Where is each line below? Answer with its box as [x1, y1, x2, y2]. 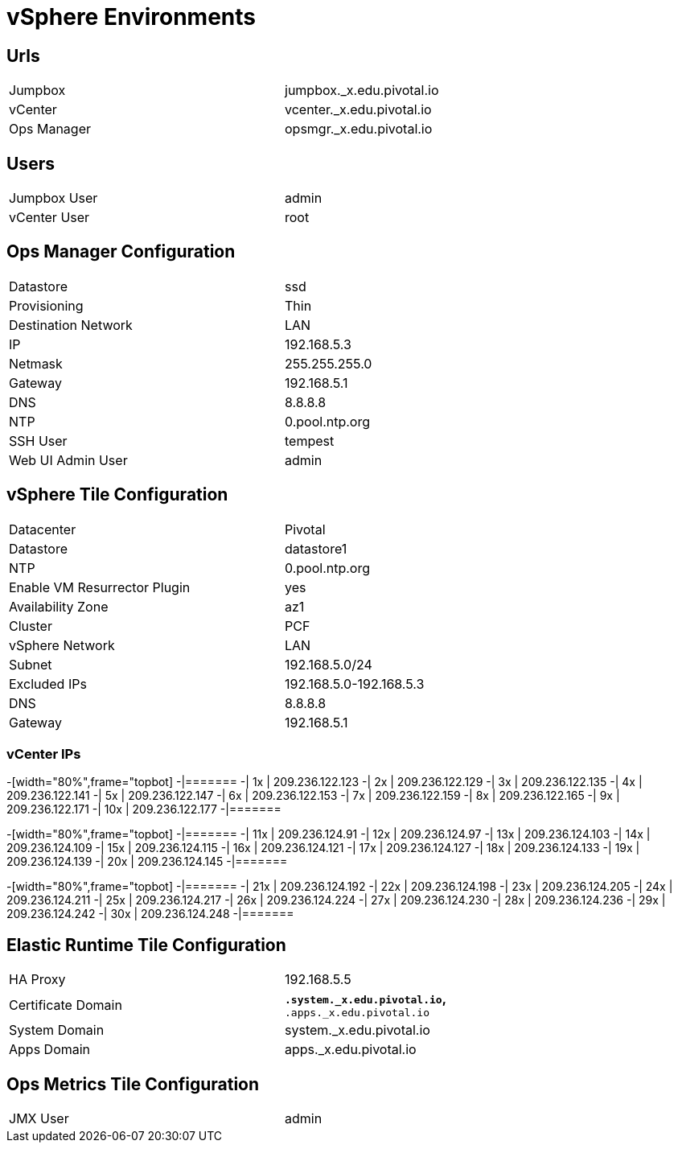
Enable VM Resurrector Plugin [9, 579, 191, 595]
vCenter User [9, 209, 90, 226]
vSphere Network [9, 636, 115, 653]
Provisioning [9, 297, 84, 314]
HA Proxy [9, 971, 66, 988]
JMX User [9, 1110, 69, 1127]
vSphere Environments [6, 3, 256, 31]
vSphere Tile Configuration [6, 484, 228, 505]
